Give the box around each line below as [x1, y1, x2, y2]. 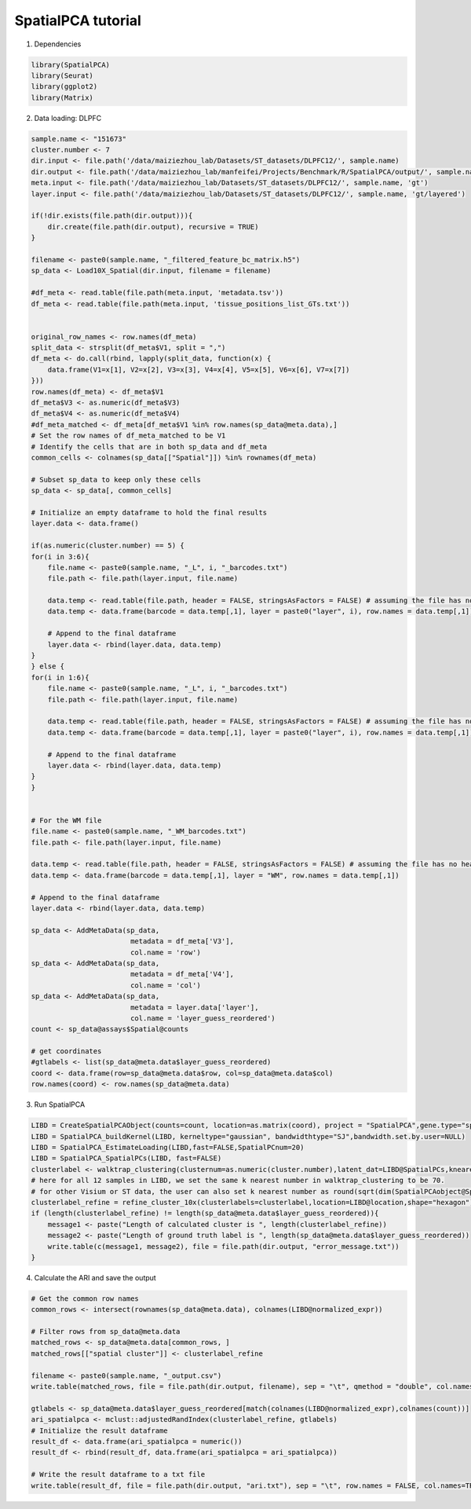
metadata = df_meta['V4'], [130, 970, 235, 979]
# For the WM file [31, 815, 102, 825]
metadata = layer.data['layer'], [130, 1002, 259, 1012]
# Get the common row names [31, 1294, 139, 1303]
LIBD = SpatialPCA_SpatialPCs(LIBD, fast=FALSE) [31, 1154, 222, 1163]
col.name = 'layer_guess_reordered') [130, 1013, 276, 1023]
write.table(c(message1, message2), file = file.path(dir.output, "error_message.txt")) [47, 1242, 400, 1251]
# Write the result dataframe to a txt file [31, 1470, 206, 1479]
